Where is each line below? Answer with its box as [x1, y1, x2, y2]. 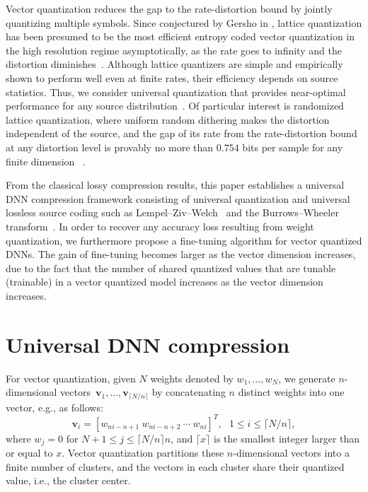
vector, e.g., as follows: [6, 399, 103, 414]
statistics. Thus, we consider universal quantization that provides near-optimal [6, 84, 346, 99]
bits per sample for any [242, 139, 343, 154]
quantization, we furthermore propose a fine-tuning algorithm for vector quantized [6, 233, 362, 247]
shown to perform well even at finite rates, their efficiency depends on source [6, 70, 338, 85]
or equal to [6, 445, 53, 460]
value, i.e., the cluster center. [6, 473, 131, 488]
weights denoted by [150, 370, 234, 385]
